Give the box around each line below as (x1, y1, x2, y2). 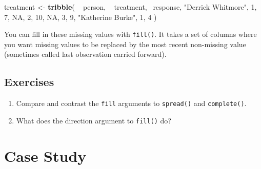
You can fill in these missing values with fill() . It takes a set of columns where (4, 29, 257, 39)
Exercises (4, 74, 54, 90)
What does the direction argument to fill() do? (16, 115, 171, 125)
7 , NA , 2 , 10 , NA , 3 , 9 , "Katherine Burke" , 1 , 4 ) (4, 11, 157, 22)
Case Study (4, 145, 87, 166)
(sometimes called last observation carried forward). (4, 49, 167, 59)
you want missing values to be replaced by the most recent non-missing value (4, 38, 246, 49)
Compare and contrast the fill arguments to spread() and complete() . (16, 98, 247, 109)
